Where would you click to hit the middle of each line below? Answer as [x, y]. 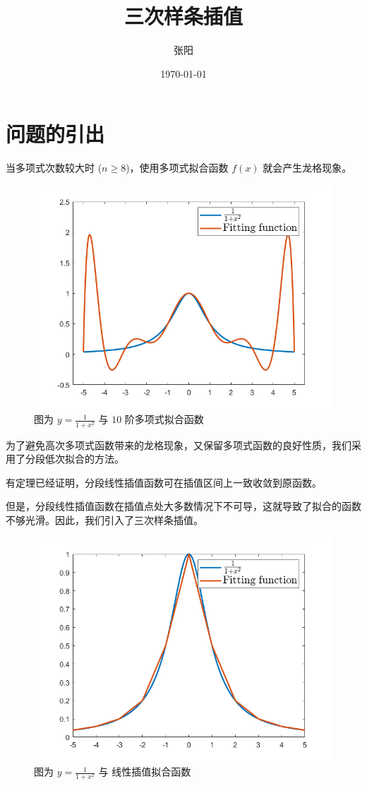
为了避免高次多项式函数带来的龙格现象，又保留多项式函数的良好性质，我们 [179, 445]
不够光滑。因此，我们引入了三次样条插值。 [104, 519]
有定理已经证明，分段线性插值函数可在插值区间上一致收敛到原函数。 [164, 482]
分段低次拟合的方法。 [74, 459]
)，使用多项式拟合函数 [177, 168]
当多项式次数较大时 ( [54, 168]
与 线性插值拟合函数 [145, 772]
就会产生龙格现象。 [307, 168]
